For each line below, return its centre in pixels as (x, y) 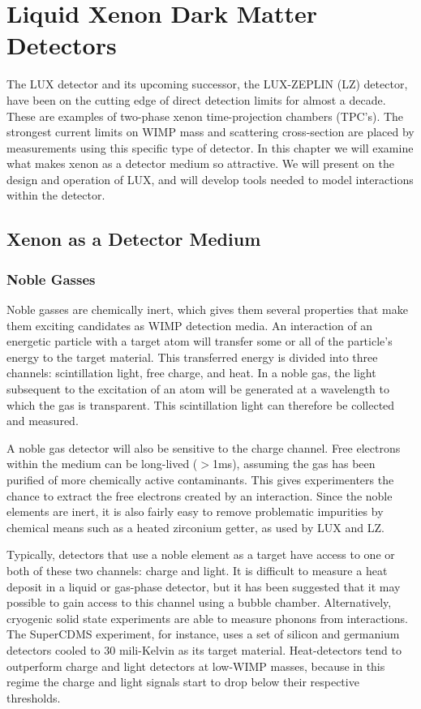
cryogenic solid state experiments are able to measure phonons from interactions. (207, 618)
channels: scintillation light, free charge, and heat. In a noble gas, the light (191, 373)
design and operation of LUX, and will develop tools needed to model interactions (210, 179)
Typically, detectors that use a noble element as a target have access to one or (201, 554)
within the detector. (56, 195)
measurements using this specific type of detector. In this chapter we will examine (210, 147)
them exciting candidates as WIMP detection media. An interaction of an (190, 325)
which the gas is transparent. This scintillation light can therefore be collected (201, 404)
